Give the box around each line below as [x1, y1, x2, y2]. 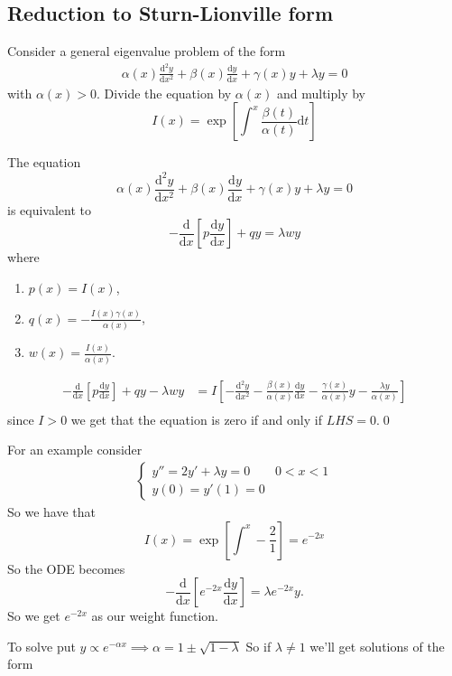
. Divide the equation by [97, 83, 232, 102]
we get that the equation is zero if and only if [70, 409, 322, 428]
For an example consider [7, 440, 143, 459]
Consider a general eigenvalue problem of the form [7, 42, 286, 61]
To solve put [7, 636, 76, 655]
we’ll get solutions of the [309, 636, 445, 655]
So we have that [7, 502, 96, 521]
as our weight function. [91, 606, 219, 625]
